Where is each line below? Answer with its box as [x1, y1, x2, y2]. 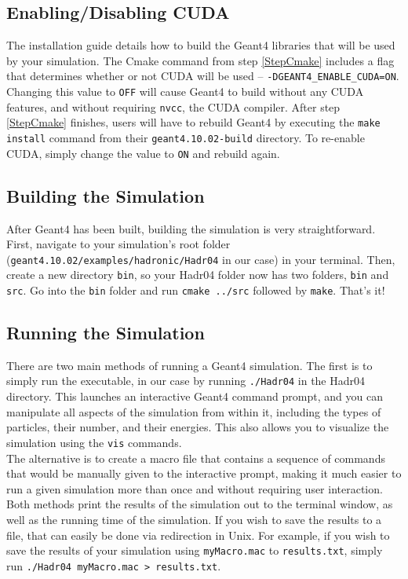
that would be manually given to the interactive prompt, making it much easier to [6, 465, 402, 482]
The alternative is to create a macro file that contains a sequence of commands [6, 449, 385, 466]
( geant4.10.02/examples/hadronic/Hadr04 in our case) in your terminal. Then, [6, 251, 395, 267]
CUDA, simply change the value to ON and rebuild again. [6, 145, 280, 161]
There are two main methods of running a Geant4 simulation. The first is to [6, 357, 373, 373]
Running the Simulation [6, 321, 205, 345]
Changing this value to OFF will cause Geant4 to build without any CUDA [6, 83, 364, 100]
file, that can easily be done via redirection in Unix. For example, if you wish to [6, 526, 390, 543]
